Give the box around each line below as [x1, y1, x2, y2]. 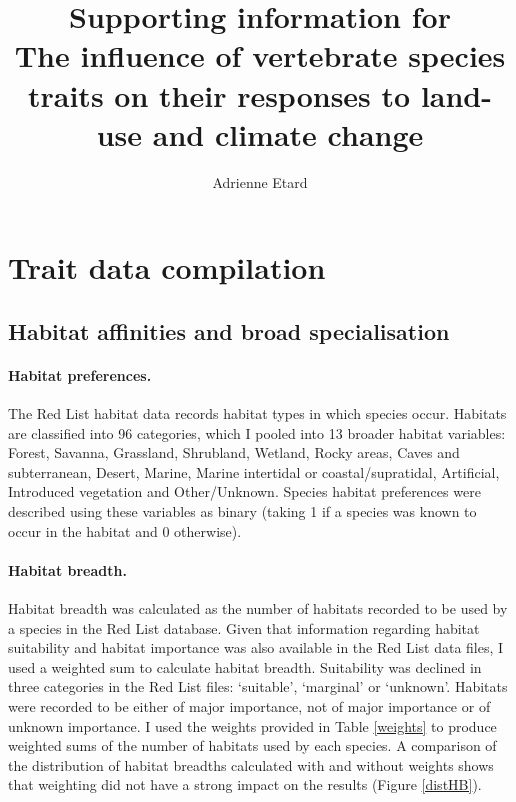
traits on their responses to [28, 74, 411, 115]
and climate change [152, 113, 424, 154]
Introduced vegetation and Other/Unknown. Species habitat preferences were [8, 481, 481, 502]
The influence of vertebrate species [14, 35, 506, 76]
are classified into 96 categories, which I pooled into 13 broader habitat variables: [8, 422, 506, 443]
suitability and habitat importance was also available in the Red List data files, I [8, 637, 504, 658]
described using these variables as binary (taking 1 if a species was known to [8, 501, 477, 522]
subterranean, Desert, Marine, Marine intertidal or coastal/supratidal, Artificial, [8, 461, 500, 482]
